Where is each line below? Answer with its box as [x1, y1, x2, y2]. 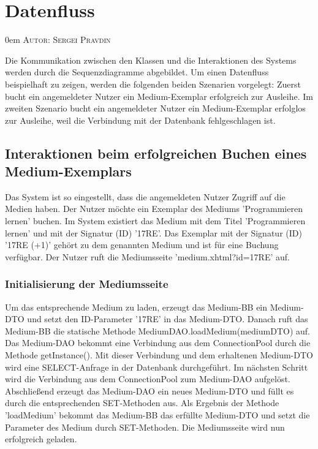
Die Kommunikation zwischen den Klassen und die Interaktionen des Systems [5, 53, 297, 66]
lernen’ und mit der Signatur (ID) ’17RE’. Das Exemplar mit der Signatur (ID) [5, 226, 302, 239]
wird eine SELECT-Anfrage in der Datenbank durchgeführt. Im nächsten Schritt [5, 360, 308, 373]
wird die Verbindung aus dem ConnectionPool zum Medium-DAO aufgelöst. [5, 372, 290, 385]
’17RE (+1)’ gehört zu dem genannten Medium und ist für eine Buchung [5, 238, 279, 251]
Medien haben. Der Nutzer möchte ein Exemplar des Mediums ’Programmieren [5, 202, 303, 215]
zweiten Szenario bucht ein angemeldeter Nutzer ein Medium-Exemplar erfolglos [5, 102, 306, 115]
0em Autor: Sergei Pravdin [5, 33, 111, 46]
